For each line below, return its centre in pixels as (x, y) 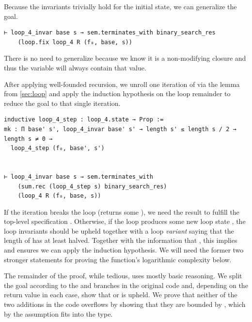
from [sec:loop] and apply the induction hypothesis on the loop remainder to (117, 93)
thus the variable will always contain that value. (75, 67)
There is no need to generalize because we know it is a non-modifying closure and (125, 58)
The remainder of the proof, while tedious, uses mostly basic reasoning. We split (123, 276)
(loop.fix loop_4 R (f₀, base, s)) (75, 42)
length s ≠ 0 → (28, 139)
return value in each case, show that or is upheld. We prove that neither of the (121, 295)
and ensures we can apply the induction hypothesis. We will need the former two (124, 250)
